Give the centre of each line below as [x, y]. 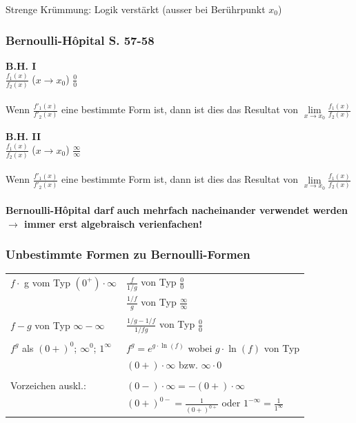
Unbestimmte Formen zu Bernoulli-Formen [128, 254]
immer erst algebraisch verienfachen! [113, 223]
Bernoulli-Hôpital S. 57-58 [80, 40]
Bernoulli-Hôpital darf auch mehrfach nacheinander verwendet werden [177, 210]
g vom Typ [47, 282]
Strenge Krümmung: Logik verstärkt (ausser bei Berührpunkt [136, 9]
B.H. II [23, 136]
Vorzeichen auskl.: [48, 385]
